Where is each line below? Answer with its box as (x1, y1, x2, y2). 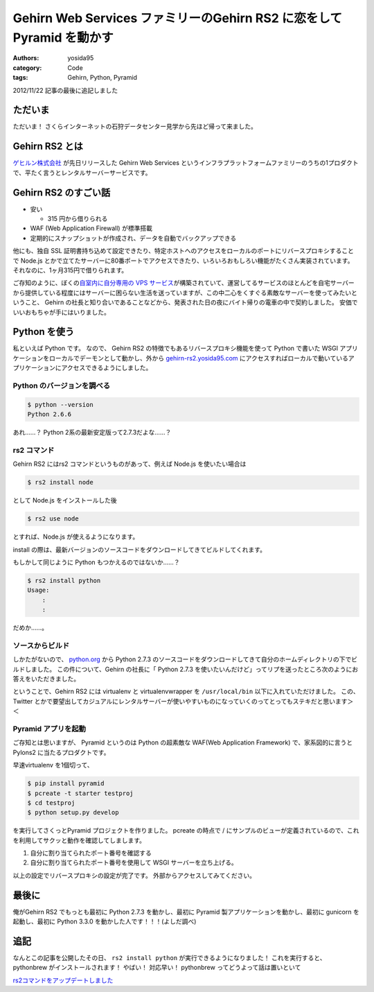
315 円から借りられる (47, 215, 108, 223)
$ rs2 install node (27, 478, 93, 487)
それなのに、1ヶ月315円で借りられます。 (12, 266, 128, 274)
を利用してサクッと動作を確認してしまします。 (12, 836, 145, 844)
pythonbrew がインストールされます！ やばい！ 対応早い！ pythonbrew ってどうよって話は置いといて (12, 964, 301, 972)
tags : (12, 73, 28, 82)
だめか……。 (12, 624, 48, 632)
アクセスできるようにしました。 (61, 364, 152, 372)
